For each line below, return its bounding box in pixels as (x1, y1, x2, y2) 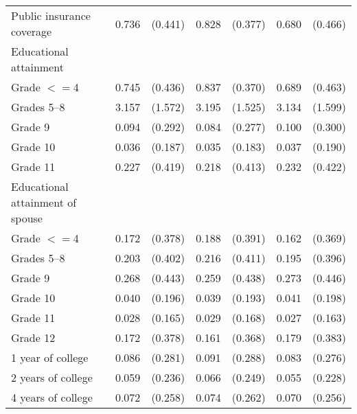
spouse (11, 210, 43, 226)
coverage (11, 23, 52, 39)
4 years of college (11, 389, 93, 405)
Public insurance (11, 8, 91, 23)
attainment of (11, 194, 77, 210)
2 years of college (11, 369, 93, 385)
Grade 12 (11, 330, 56, 345)
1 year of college (11, 349, 89, 365)
